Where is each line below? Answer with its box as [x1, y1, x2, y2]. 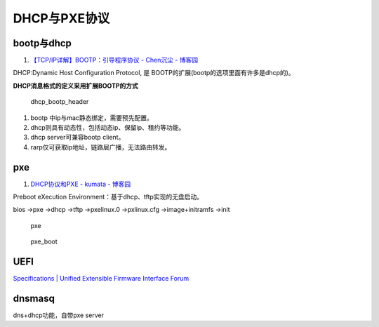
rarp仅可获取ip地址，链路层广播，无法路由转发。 [30, 142, 171, 151]
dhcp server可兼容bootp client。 [30, 133, 125, 142]
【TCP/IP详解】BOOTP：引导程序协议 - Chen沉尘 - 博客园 [30, 56, 199, 65]
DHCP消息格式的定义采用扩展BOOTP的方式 [13, 81, 138, 90]
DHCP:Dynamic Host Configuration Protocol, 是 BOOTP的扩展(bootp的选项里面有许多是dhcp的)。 [13, 69, 295, 77]
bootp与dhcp [13, 37, 72, 49]
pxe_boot [30, 237, 58, 246]
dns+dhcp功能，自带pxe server [13, 311, 105, 319]
